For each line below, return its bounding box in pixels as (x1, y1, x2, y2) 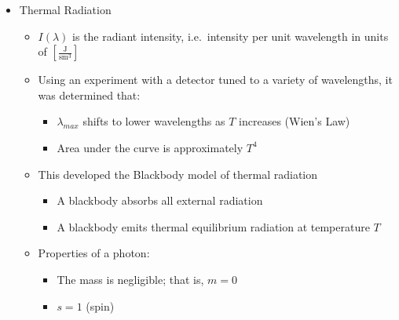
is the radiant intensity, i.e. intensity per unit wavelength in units (72, 27, 389, 44)
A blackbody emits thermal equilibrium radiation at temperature (57, 218, 370, 235)
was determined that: (38, 86, 141, 103)
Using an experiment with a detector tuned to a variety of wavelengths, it (38, 71, 393, 88)
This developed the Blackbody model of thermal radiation (38, 165, 318, 182)
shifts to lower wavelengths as (82, 113, 225, 129)
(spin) (86, 297, 115, 314)
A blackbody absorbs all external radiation (57, 192, 263, 209)
